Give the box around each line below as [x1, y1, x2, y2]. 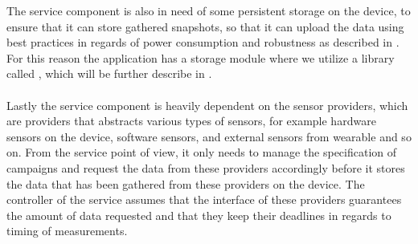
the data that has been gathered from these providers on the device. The [6, 175, 365, 192]
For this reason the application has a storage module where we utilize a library [6, 49, 395, 66]
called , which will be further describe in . [6, 65, 212, 82]
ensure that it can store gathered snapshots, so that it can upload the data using [6, 18, 404, 35]
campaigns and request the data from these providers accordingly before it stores [6, 159, 405, 176]
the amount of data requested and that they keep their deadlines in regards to [6, 206, 391, 223]
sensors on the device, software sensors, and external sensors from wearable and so [6, 128, 412, 144]
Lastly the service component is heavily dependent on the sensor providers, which [6, 96, 408, 113]
